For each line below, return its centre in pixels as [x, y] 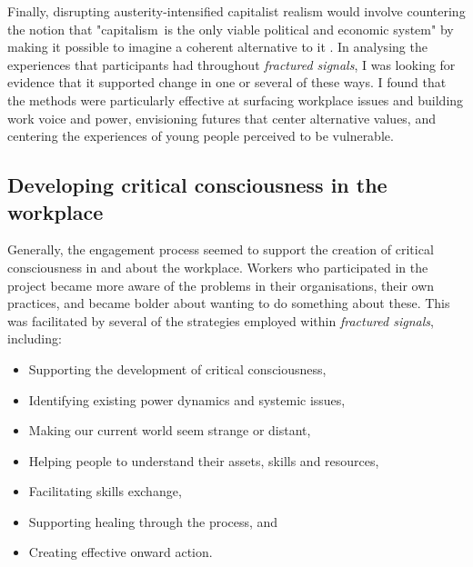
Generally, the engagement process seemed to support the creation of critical [221, 249]
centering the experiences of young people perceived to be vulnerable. [201, 136]
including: [35, 338]
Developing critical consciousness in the [197, 185]
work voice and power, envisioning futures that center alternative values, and [221, 118]
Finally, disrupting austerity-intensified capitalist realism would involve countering [236, 11]
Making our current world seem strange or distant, [170, 430]
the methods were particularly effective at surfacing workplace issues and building [236, 99]
